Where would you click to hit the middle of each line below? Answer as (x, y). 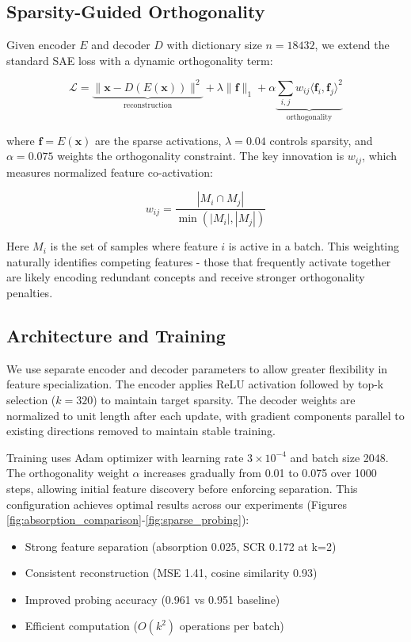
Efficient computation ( (81, 626)
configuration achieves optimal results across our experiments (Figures (177, 504)
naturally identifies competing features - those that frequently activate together (199, 261)
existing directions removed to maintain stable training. (141, 431)
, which (380, 156)
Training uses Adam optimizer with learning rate (125, 457)
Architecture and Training (116, 335)
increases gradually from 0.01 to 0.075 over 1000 (260, 473)
